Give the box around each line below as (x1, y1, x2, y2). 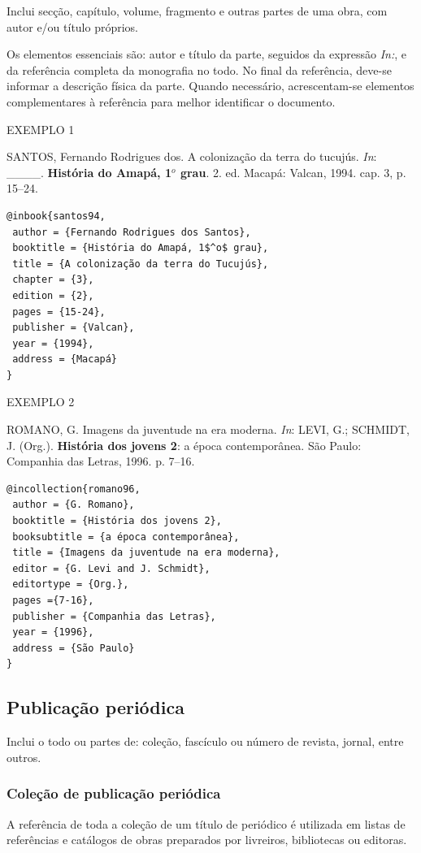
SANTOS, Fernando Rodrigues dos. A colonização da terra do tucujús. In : (7, 148, 377, 165)
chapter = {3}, (12, 274, 94, 286)
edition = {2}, (12, 289, 94, 301)
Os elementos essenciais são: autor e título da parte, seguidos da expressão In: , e (7, 45, 407, 63)
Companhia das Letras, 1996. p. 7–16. (7, 452, 195, 470)
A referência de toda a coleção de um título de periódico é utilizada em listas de (7, 815, 406, 832)
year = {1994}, (12, 337, 94, 349)
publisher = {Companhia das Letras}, (12, 610, 216, 622)
